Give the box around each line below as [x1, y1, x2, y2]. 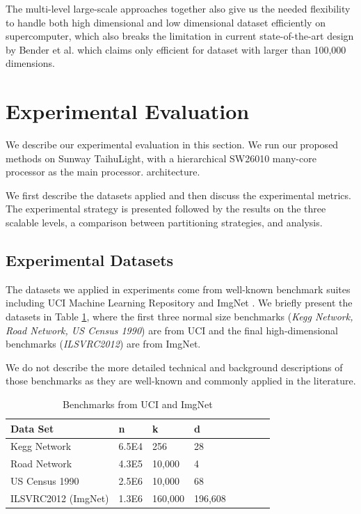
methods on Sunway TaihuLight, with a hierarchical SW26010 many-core [6, 150, 316, 165]
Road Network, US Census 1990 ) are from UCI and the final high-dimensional [6, 322, 338, 337]
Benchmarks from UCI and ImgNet [63, 397, 213, 412]
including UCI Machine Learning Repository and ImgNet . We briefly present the [6, 295, 353, 310]
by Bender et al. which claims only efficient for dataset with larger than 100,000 [6, 42, 346, 56]
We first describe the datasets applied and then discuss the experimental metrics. [6, 187, 351, 202]
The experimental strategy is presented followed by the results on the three [6, 201, 326, 216]
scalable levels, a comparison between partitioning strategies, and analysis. [6, 215, 323, 230]
